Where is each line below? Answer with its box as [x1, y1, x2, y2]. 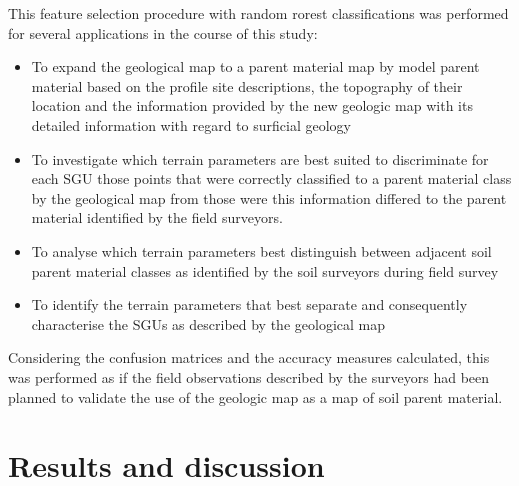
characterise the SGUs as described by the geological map [31, 313, 386, 334]
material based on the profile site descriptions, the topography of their [31, 75, 463, 96]
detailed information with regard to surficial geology [31, 114, 351, 135]
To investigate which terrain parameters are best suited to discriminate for [31, 148, 489, 169]
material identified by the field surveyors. [31, 207, 283, 228]
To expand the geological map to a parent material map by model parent [31, 56, 480, 77]
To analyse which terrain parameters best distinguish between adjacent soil [31, 240, 492, 261]
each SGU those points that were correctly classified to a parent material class [31, 168, 512, 189]
